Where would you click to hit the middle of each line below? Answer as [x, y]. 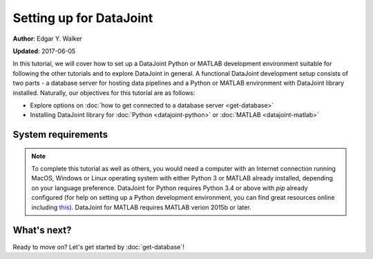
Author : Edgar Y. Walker [48, 39]
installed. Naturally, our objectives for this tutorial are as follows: [104, 92]
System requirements [60, 135]
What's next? [42, 230]
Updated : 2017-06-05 [44, 51]
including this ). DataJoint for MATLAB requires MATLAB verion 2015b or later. [141, 207]
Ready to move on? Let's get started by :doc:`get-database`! [98, 247]
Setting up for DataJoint [83, 18]
